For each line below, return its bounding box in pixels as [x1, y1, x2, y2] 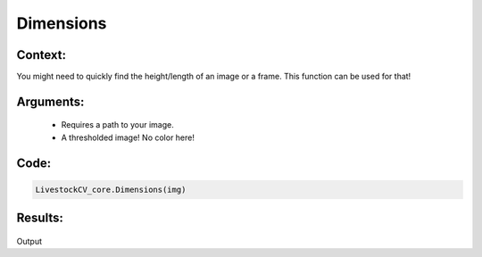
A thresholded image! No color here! [61, 132, 195, 143]
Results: [16, 211, 64, 226]
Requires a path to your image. [61, 120, 174, 130]
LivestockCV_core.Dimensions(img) [35, 184, 187, 195]
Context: [16, 47, 67, 62]
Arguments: [16, 94, 85, 109]
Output [16, 236, 42, 246]
